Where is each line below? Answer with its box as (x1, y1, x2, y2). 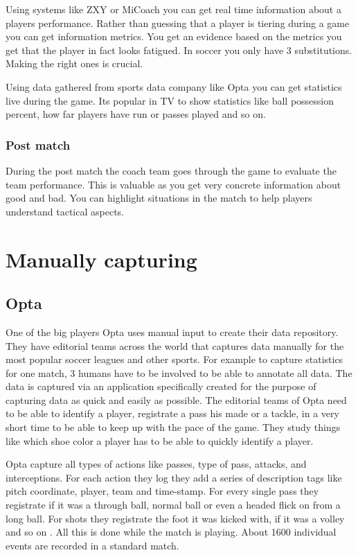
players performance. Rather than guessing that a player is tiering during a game (6, 15, 350, 30)
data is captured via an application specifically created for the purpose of (6, 379, 316, 394)
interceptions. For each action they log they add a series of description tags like (6, 470, 342, 484)
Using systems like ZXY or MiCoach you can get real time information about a (6, 2, 341, 16)
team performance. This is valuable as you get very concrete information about (6, 177, 341, 191)
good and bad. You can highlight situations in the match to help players (6, 191, 312, 205)
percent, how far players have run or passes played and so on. (6, 107, 266, 121)
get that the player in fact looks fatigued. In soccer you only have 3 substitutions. (6, 42, 352, 57)
